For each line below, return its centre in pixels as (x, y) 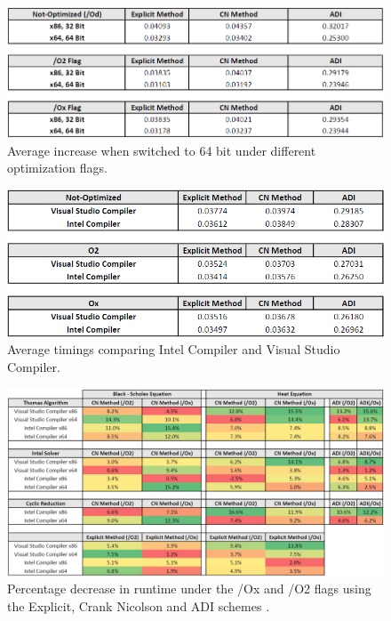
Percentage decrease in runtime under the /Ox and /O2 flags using (189, 589)
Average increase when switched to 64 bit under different (162, 150)
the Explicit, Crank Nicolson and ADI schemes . (139, 605)
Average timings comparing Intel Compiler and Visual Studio (174, 349)
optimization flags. (57, 168)
